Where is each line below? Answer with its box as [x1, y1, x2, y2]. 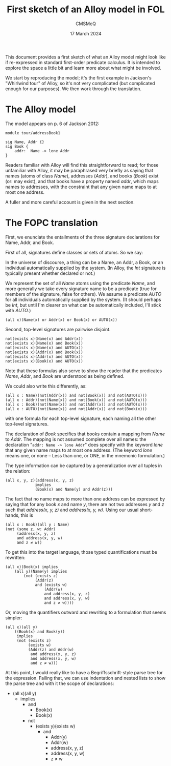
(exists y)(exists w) [35, 723, 76, 729]
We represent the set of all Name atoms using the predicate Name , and [5, 280, 155, 286]
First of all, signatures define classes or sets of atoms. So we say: [5, 249, 143, 255]
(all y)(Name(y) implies [14, 569, 67, 574]
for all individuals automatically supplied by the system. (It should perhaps [5, 296, 161, 303]
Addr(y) [51, 734, 67, 740]
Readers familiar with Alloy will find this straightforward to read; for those [5, 162, 159, 168]
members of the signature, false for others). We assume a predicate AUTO [5, 291, 162, 297]
